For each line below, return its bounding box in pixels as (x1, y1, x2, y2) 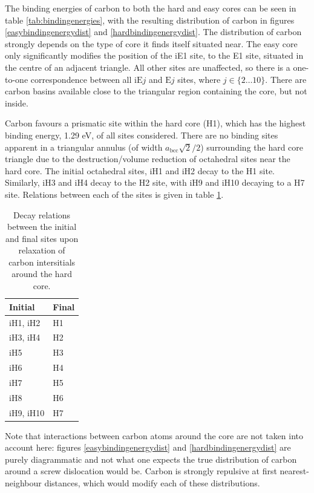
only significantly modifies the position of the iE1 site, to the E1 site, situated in (5, 49, 304, 62)
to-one (5, 73, 28, 85)
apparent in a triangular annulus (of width (5, 140, 163, 153)
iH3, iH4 (9, 331, 41, 344)
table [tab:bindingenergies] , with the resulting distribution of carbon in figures (5, 13, 295, 26)
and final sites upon (5, 232, 79, 244)
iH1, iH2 (9, 316, 41, 328)
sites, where (177, 73, 221, 85)
